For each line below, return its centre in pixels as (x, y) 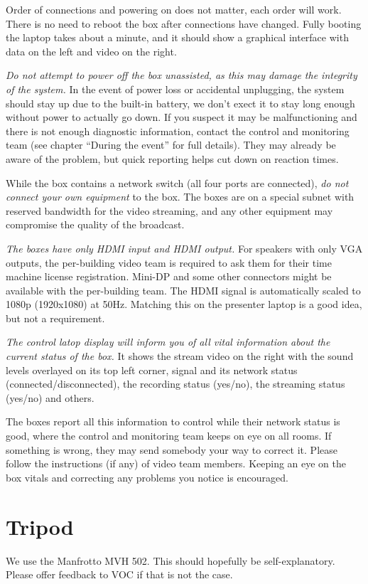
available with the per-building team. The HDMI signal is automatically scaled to (183, 290)
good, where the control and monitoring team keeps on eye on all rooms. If (169, 436)
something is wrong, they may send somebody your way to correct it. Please (172, 449)
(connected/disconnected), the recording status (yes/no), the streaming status (175, 384)
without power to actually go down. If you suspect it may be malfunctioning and (182, 117)
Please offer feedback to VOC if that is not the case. (119, 574)
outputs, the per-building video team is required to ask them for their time (169, 262)
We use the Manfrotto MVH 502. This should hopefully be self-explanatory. (171, 560)
